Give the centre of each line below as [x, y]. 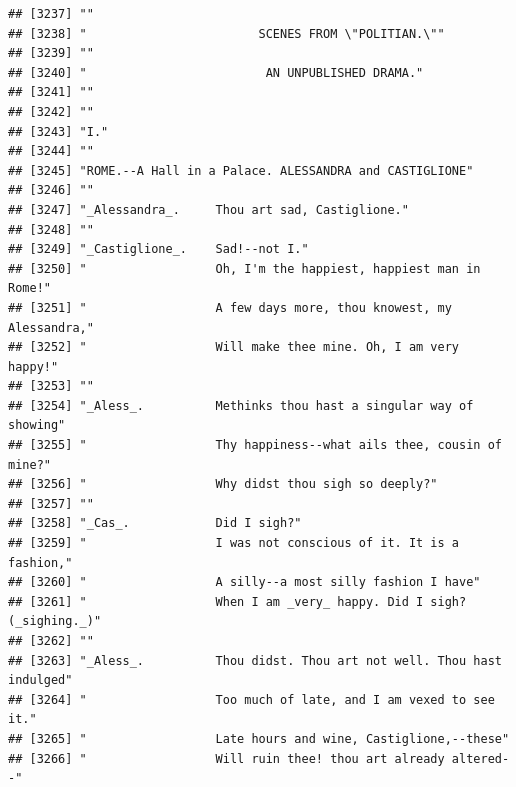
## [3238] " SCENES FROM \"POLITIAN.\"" [226, 33]
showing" [37, 425]
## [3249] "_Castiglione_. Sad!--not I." [158, 249]
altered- [480, 758]
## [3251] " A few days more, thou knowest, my [230, 307]
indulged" [40, 680]
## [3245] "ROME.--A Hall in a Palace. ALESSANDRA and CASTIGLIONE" [241, 170]
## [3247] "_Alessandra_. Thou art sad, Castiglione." [208, 209]
